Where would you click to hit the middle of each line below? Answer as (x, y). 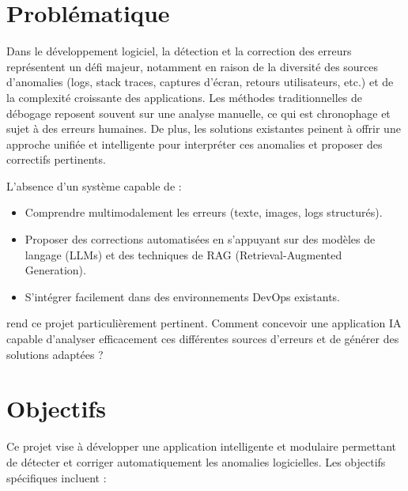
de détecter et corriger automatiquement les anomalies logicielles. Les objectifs (196, 461)
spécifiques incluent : (57, 477)
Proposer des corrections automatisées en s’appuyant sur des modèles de (200, 239)
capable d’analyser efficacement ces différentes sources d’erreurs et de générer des (203, 339)
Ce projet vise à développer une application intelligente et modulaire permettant (201, 446)
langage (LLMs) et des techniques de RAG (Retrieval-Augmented (183, 254)
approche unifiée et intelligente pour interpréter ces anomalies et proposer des (195, 144)
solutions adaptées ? (55, 354)
